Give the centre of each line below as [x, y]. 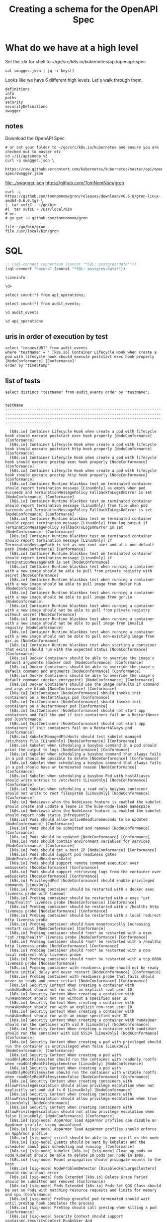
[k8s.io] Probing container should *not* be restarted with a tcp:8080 [85, 959]
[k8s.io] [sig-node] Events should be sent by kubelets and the [78, 1142]
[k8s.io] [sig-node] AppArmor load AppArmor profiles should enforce [83, 1129]
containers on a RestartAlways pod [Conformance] [58, 698]
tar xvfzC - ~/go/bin [34, 205]
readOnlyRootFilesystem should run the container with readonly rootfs [81, 1060]
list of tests [23, 381]
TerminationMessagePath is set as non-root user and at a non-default [80, 545]
